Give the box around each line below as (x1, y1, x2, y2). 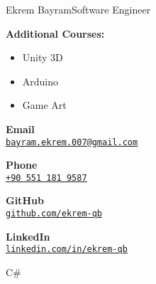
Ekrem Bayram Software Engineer (6, 2, 151, 16)
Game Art (22, 98, 67, 112)
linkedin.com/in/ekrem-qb (6, 244, 128, 255)
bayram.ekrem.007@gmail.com (6, 137, 138, 147)
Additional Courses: (6, 26, 105, 41)
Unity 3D (22, 50, 63, 65)
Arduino (22, 73, 59, 88)
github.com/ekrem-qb (6, 209, 103, 219)
